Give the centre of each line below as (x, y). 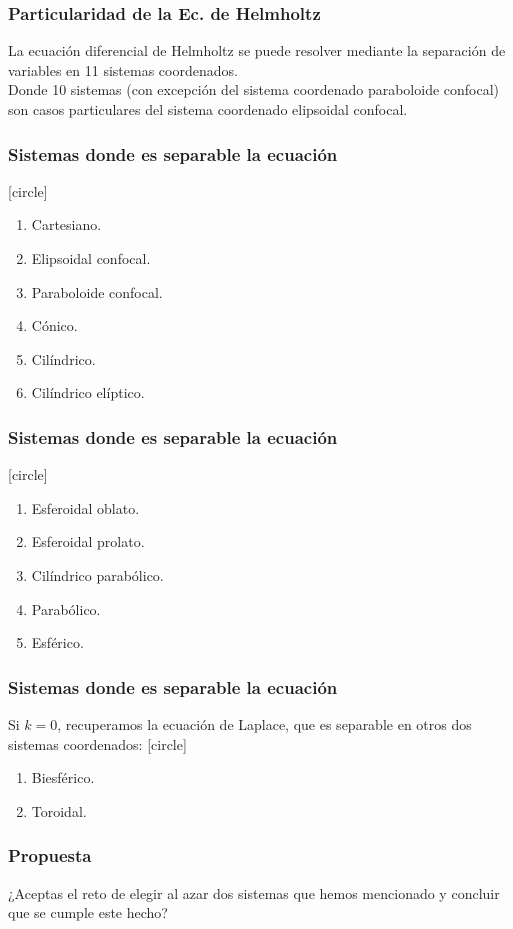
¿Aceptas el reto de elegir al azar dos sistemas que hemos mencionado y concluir (254, 892)
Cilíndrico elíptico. (88, 392)
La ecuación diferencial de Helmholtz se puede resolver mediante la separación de (257, 50)
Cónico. (54, 325)
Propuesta (50, 855)
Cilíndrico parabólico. (97, 574)
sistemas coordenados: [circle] (97, 743)
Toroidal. (59, 810)
